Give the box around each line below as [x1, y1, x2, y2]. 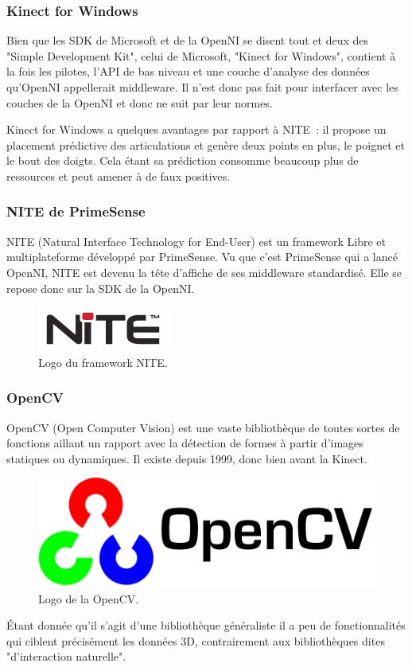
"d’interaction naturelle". [6, 648, 126, 665]
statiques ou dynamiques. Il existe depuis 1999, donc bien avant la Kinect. [6, 450, 367, 466]
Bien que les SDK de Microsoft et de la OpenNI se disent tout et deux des [6, 32, 368, 49]
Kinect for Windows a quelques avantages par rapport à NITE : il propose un [6, 121, 387, 138]
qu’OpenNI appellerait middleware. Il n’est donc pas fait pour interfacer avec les [6, 79, 398, 95]
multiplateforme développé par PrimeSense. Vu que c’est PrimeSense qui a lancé [6, 248, 398, 265]
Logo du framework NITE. [38, 353, 168, 370]
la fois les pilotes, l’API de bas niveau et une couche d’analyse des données [6, 63, 370, 80]
